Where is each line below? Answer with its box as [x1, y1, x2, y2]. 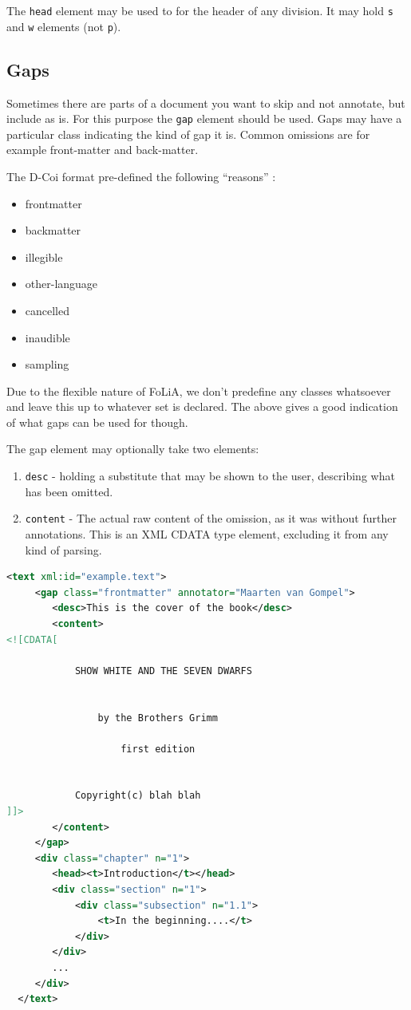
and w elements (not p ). [6, 18, 121, 34]
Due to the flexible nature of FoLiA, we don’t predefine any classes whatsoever [6, 382, 391, 399]
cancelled [25, 302, 70, 318]
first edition [121, 743, 196, 755]
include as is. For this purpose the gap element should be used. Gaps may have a [6, 110, 402, 127]
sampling [25, 356, 69, 373]
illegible [25, 248, 63, 265]
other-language [25, 275, 98, 292]
